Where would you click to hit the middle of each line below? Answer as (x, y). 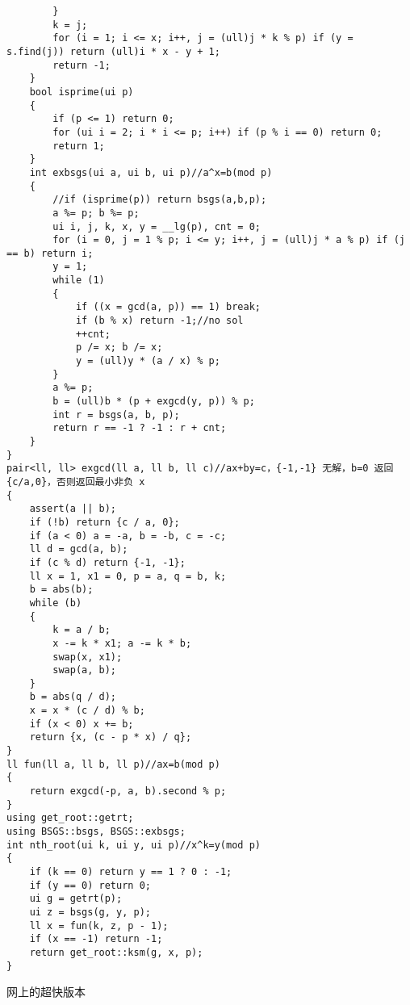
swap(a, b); (85, 670)
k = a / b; (82, 630)
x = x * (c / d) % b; (87, 711)
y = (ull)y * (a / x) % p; (148, 361)
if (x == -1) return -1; (96, 939)
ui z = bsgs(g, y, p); (90, 912)
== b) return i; (50, 253)
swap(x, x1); (88, 657)
